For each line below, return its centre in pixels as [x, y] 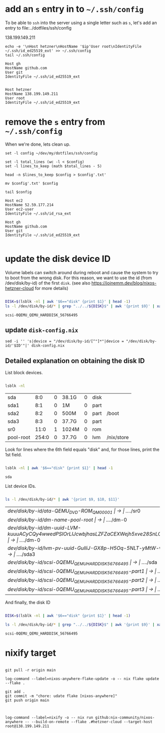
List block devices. [24, 373]
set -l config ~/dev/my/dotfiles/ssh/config [51, 153]
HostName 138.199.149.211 [31, 94]
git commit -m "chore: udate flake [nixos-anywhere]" [61, 696]
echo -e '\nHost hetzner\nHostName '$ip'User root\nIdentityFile [73, 46]
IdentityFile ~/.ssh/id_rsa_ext [38, 213]
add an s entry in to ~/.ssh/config [74, 9]
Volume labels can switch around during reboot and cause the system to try [82, 272]
